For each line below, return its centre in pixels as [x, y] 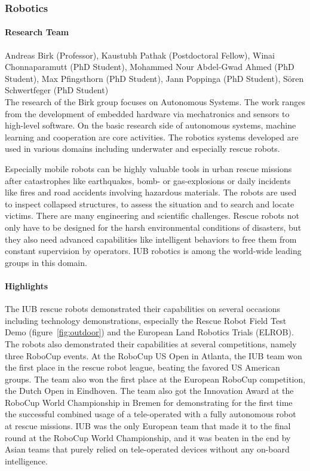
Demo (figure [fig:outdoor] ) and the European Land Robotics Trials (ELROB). [149, 332]
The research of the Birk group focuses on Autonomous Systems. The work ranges [155, 102]
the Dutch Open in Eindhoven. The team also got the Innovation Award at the [149, 391]
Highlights [27, 285]
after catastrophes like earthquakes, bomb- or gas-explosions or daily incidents [148, 180]
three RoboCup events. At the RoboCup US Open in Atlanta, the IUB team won [154, 355]
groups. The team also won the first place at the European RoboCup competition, [155, 379]
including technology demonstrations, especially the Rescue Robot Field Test [146, 320]
